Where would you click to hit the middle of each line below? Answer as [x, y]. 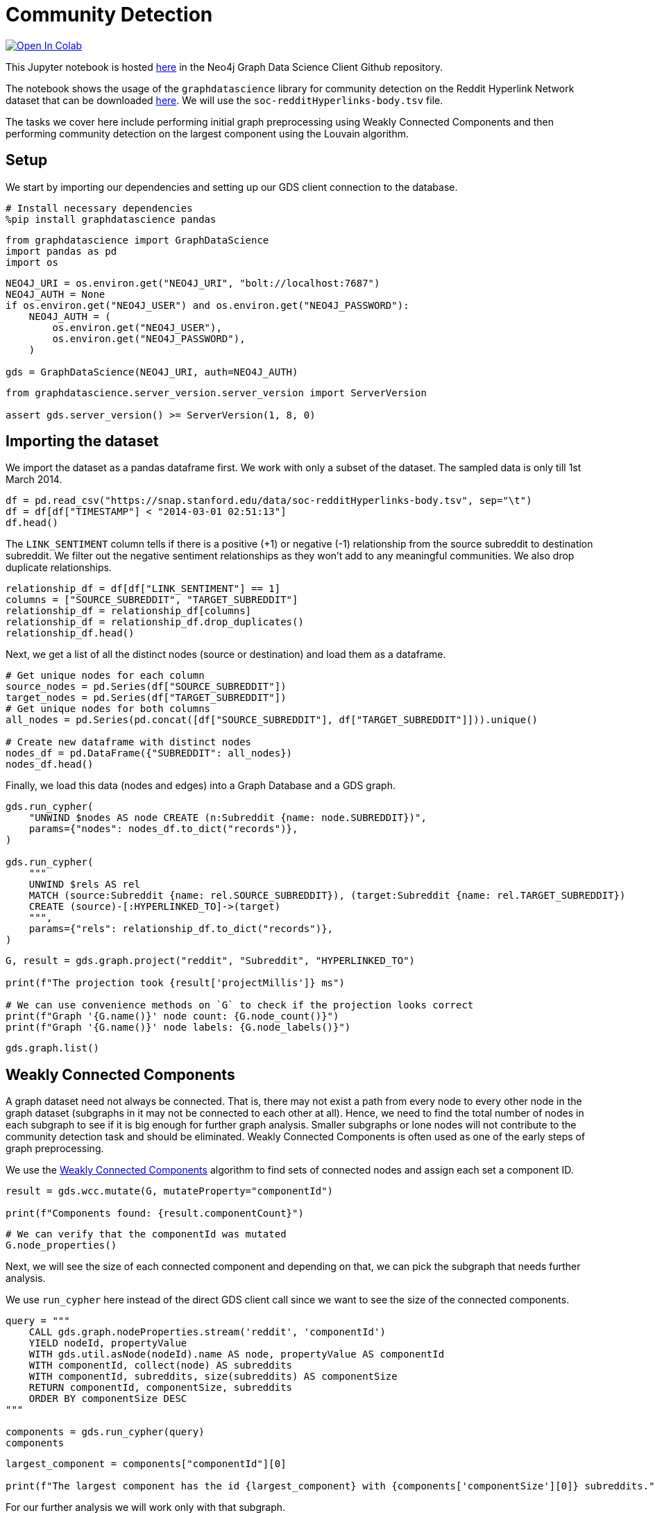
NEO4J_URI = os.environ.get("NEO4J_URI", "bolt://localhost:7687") [193, 283]
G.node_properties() [61, 1245]
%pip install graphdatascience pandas [111, 219]
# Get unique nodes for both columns [108, 709]
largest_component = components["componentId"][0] [146, 1464]
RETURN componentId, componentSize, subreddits [161, 1388]
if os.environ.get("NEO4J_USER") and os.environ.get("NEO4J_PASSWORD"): [207, 305]
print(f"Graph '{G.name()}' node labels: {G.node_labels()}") [178, 1028]
